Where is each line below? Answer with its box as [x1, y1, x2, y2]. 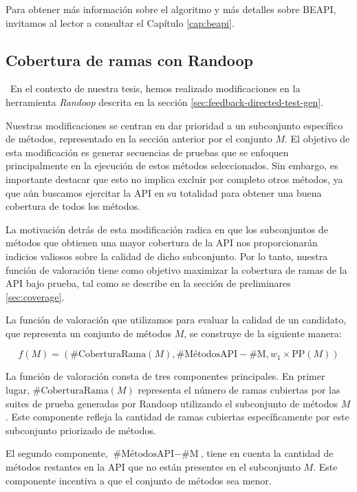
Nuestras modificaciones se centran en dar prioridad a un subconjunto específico [6, 118, 343, 132]
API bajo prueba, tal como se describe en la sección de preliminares [6, 276, 291, 290]
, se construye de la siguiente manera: [184, 325, 342, 340]
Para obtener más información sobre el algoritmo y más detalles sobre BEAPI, [6, 2, 336, 16]
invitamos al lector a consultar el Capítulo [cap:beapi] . [6, 15, 235, 30]
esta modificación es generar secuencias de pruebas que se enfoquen [6, 145, 289, 159]
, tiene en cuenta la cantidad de [200, 446, 334, 460]
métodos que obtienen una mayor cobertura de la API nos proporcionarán [6, 235, 318, 250]
